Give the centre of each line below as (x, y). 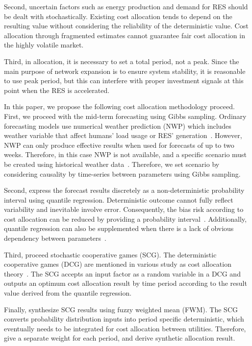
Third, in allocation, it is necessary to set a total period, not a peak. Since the (122, 61)
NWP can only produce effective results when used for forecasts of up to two (119, 145)
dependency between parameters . (55, 238)
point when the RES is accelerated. (57, 90)
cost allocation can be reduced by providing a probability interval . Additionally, (125, 219)
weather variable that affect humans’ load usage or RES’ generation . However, (123, 135)
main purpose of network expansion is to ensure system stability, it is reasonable (125, 71)
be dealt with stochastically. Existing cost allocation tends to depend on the (118, 16)
